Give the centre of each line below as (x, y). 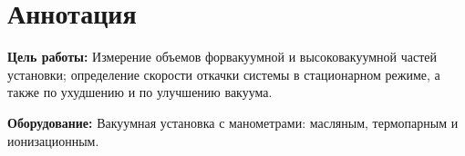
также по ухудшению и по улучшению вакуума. (140, 92)
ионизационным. (53, 140)
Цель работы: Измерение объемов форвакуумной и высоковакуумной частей (222, 57)
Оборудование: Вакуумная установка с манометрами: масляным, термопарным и (233, 122)
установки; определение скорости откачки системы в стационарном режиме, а (224, 74)
